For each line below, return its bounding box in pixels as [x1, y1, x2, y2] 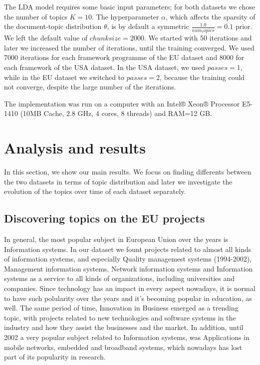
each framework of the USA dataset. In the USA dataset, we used [4, 61, 205, 72]
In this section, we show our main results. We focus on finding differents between [4, 166, 252, 177]
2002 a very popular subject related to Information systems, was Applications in [4, 331, 250, 342]
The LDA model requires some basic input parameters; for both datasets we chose [4, 1, 256, 11]
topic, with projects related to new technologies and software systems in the [4, 312, 236, 322]
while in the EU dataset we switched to [4, 71, 125, 82]
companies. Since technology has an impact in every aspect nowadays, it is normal [4, 282, 256, 293]
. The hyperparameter [92, 11, 159, 21]
